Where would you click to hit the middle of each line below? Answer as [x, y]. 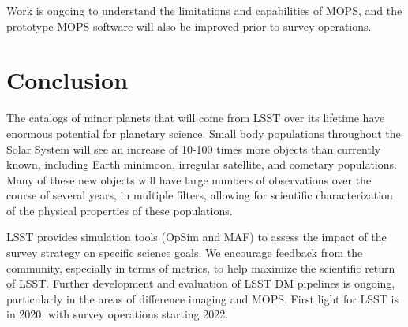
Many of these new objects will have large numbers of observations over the [189, 179]
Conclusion [67, 80]
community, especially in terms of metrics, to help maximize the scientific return [201, 268]
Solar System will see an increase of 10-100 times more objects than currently [194, 149]
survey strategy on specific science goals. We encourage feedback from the [185, 253]
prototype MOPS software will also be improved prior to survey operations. [189, 26]
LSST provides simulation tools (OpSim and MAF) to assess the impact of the [197, 237]
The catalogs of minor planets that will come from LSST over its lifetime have [196, 118]
